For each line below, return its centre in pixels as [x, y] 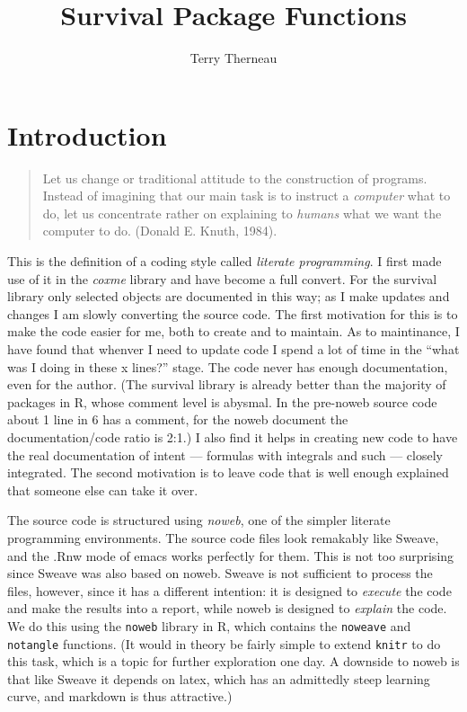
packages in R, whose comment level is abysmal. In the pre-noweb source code [222, 401]
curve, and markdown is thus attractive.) [120, 696]
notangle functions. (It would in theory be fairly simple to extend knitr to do [224, 643]
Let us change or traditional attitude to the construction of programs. [235, 178]
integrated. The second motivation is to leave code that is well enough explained [228, 472]
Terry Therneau [233, 58]
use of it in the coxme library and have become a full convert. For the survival [222, 278]
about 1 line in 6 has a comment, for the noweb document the [178, 419]
